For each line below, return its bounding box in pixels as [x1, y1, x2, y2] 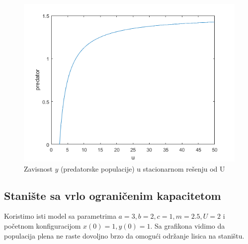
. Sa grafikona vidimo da [150, 220, 225, 231]
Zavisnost [24, 163, 53, 174]
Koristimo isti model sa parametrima [4, 211, 116, 221]
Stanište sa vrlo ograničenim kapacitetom [4, 187, 221, 203]
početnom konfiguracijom [4, 220, 81, 231]
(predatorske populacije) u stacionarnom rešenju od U [60, 163, 225, 174]
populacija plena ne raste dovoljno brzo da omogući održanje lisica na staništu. [4, 230, 245, 241]
